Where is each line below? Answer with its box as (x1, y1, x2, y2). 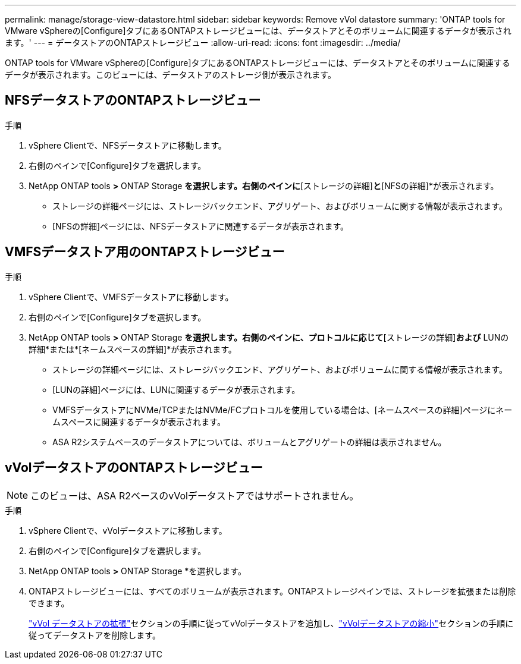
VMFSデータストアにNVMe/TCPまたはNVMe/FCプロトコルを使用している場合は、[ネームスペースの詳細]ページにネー (52, 404, 513, 415)
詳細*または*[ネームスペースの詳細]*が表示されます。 (29, 344, 237, 354)
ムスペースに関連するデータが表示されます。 (52, 416, 225, 427)
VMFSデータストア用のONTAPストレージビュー (5, 244, 285, 260)
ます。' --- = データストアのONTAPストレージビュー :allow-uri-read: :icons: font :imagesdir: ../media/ (5, 37, 401, 48)
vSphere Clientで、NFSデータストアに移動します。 (29, 140, 227, 150)
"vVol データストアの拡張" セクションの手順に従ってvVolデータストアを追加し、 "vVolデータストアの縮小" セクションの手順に (29, 618, 514, 628)
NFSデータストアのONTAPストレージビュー (5, 93, 261, 108)
